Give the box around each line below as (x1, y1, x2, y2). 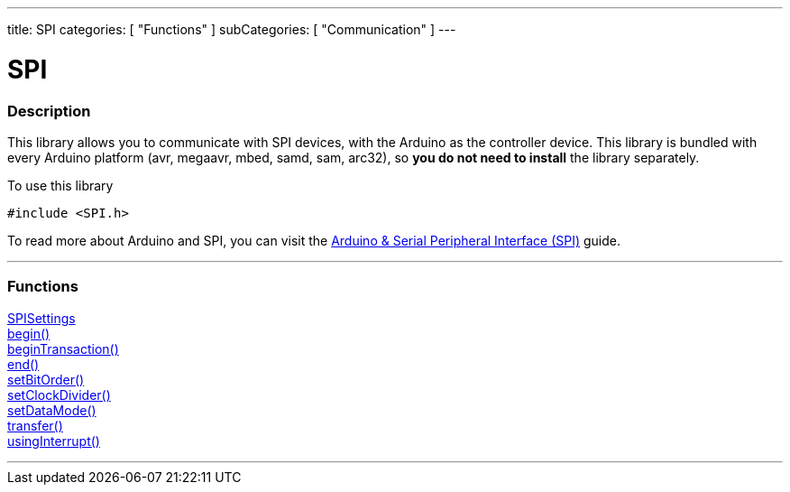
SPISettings (7, 310, 76, 326)
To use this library (7, 177, 114, 193)
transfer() (7, 417, 63, 433)
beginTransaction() (7, 340, 119, 357)
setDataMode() (7, 402, 96, 418)
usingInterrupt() (7, 432, 100, 449)
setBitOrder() (7, 371, 85, 387)
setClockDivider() (7, 386, 111, 403)
